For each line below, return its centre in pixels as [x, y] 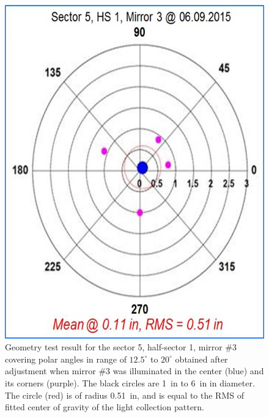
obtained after [201, 359]
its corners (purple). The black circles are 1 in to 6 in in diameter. [130, 382]
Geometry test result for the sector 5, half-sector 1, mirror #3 [121, 347]
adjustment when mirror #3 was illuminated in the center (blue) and [134, 371]
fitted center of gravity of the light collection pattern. [105, 407]
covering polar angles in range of [66, 359]
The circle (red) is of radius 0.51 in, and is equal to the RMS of [124, 395]
